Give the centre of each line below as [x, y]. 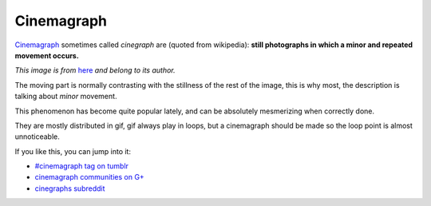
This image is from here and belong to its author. [95, 70]
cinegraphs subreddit [70, 188]
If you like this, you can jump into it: [73, 151]
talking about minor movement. [66, 97]
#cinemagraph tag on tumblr [82, 166]
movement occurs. [47, 55]
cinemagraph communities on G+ [90, 177]
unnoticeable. [37, 137]
